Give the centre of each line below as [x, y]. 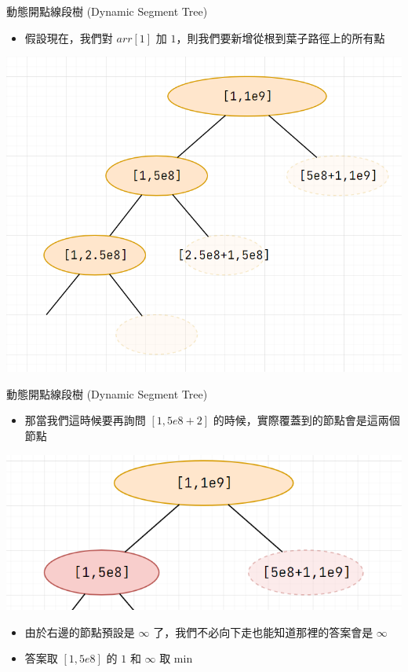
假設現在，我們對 [69, 37]
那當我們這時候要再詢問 [85, 420]
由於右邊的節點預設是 [80, 632]
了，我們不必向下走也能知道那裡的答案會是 [263, 632]
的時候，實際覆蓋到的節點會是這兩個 [306, 420]
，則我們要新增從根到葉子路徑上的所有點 [280, 37]
